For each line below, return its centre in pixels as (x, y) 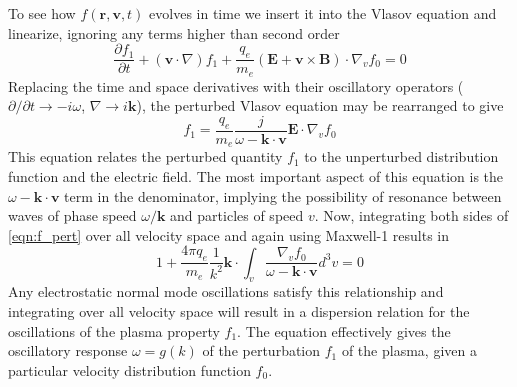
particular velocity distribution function (129, 369)
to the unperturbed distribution (401, 156)
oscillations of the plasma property (114, 330)
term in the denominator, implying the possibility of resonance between (283, 195)
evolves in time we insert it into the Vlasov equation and (323, 13)
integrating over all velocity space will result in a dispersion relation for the (239, 311)
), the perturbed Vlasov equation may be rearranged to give (320, 105)
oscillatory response (68, 350)
